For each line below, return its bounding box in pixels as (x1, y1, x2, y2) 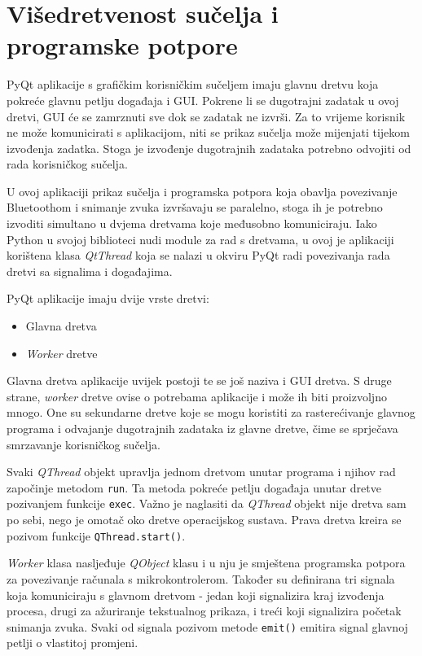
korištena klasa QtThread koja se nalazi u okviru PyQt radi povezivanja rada (7, 247, 390, 264)
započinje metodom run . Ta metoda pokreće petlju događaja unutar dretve (7, 479, 381, 496)
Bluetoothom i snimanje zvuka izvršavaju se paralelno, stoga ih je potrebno (7, 199, 383, 216)
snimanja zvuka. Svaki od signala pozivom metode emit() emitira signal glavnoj (7, 618, 408, 635)
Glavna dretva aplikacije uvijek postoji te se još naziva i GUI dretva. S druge (7, 372, 392, 389)
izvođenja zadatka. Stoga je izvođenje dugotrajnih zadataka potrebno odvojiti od (7, 139, 411, 156)
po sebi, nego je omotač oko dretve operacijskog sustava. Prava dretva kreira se (7, 511, 402, 528)
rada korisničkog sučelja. (7, 155, 128, 173)
